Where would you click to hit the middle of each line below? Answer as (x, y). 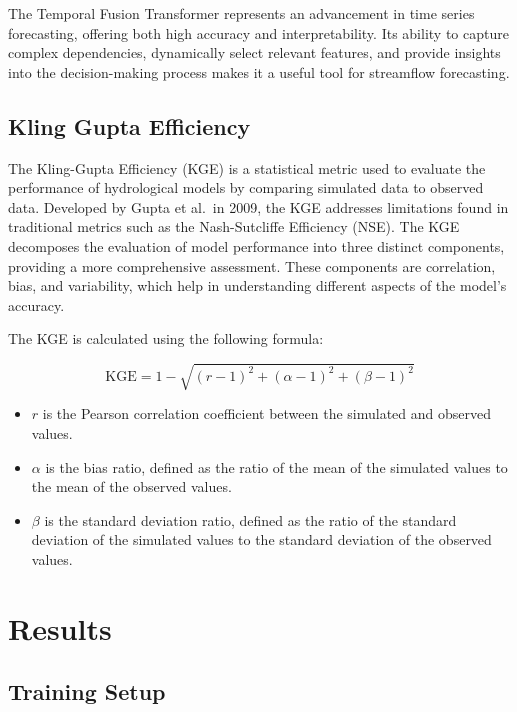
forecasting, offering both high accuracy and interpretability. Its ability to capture (258, 32)
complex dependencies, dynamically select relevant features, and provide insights (254, 52)
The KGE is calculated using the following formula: (166, 338)
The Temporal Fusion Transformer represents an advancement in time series (241, 13)
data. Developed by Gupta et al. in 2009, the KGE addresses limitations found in (258, 206)
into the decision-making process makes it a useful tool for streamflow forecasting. (259, 71)
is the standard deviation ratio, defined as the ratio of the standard (250, 519)
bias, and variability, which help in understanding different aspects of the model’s (257, 285)
